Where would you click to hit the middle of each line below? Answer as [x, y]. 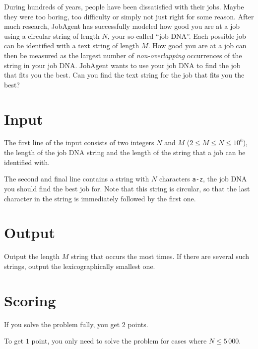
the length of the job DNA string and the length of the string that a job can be [125, 152]
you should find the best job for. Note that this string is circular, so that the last [127, 188]
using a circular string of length [52, 36]
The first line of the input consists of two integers [79, 142]
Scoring [30, 300]
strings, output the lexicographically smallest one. [80, 266]
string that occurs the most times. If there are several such [160, 256]
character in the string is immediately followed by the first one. [100, 198]
